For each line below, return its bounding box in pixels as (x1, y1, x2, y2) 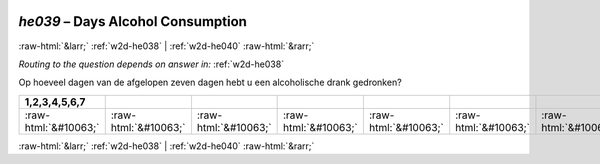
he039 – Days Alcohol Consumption (18, 13, 247, 30)
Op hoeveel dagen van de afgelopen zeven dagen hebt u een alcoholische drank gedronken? (18, 76, 402, 89)
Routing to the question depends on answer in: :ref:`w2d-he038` (18, 58, 285, 70)
